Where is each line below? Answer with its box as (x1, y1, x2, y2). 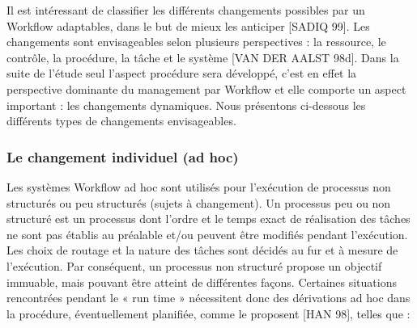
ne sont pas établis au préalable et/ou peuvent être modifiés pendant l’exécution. (6, 225, 408, 242)
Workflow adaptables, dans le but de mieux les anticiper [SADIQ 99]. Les (6, 17, 370, 34)
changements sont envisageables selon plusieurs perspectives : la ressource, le (6, 33, 386, 50)
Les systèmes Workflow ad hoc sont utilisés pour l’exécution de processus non (6, 178, 391, 195)
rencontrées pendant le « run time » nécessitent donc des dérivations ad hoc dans (6, 289, 411, 306)
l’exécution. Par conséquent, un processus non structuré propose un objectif (6, 257, 382, 274)
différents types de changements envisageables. (6, 112, 236, 129)
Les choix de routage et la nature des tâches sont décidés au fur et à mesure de (6, 242, 398, 259)
